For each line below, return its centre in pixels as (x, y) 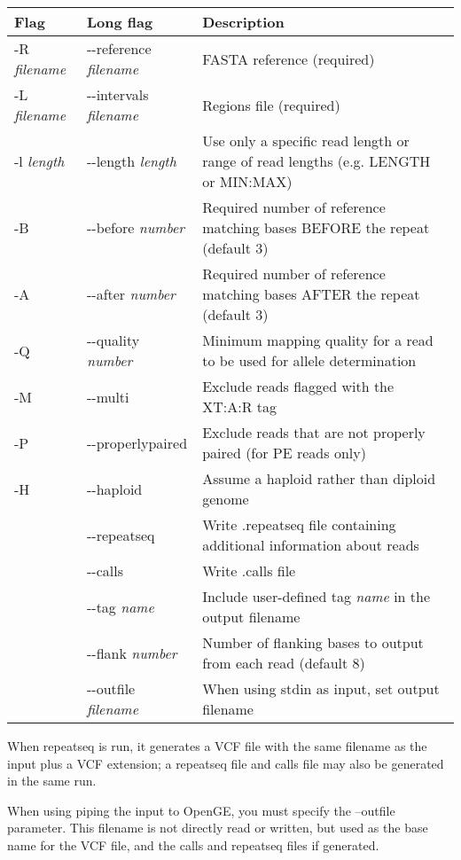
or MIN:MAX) (247, 181)
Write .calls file (249, 571)
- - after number (131, 294)
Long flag (120, 22)
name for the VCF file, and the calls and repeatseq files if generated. (193, 844)
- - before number (136, 227)
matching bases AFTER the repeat (311, 294)
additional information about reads (311, 545)
